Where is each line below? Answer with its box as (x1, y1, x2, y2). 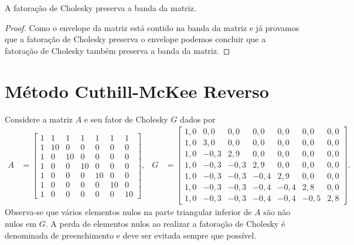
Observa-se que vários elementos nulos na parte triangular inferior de (5, 206, 252, 218)
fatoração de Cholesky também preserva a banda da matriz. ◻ (5, 44, 230, 56)
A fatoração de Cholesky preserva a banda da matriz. (5, 2, 196, 13)
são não (263, 206, 291, 218)
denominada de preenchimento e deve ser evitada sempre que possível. (5, 229, 257, 241)
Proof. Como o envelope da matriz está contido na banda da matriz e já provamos (5, 21, 299, 33)
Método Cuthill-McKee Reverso (5, 79, 269, 103)
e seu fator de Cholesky (84, 113, 168, 125)
